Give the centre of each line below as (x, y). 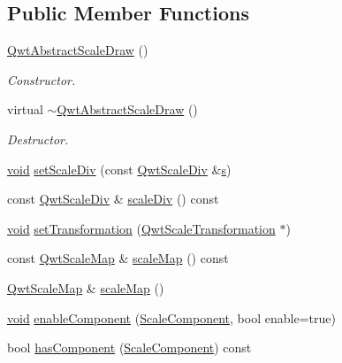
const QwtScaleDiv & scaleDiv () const (113, 199)
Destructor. (38, 139)
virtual (25, 109)
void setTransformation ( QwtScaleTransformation (141, 228)
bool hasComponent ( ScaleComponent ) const (129, 348)
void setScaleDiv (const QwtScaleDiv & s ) (119, 169)
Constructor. (42, 79)
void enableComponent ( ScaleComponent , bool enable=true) (171, 317)
